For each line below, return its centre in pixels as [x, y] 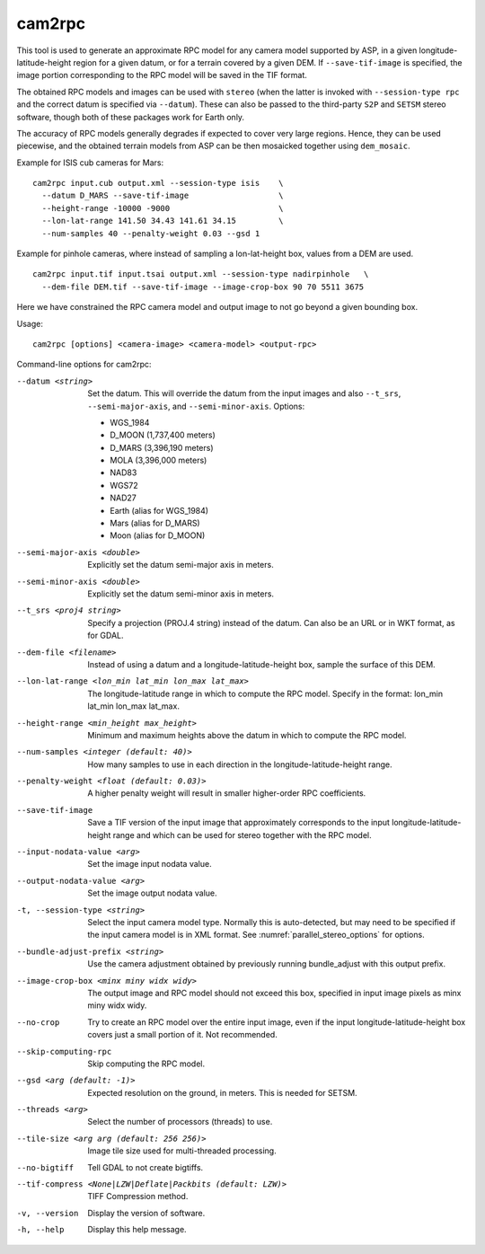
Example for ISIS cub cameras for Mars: [90, 163]
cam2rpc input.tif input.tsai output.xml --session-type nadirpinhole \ [201, 274]
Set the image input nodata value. [150, 864]
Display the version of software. [146, 1213]
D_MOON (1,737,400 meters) [163, 435]
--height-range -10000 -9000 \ [163, 208]
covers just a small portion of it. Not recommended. [182, 1035]
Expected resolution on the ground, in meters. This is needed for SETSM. [223, 1092]
